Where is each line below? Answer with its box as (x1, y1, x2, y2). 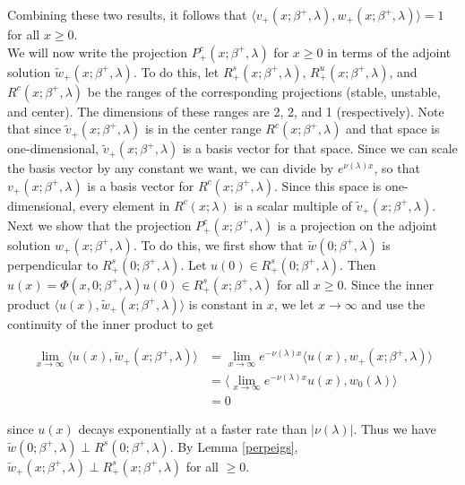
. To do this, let (133, 62, 220, 81)
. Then (340, 255, 376, 273)
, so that (374, 159, 420, 178)
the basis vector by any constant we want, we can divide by (7, 159, 334, 178)
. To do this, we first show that (133, 235, 304, 254)
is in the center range (144, 119, 262, 138)
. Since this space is (274, 176, 382, 195)
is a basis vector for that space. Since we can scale (182, 139, 458, 158)
